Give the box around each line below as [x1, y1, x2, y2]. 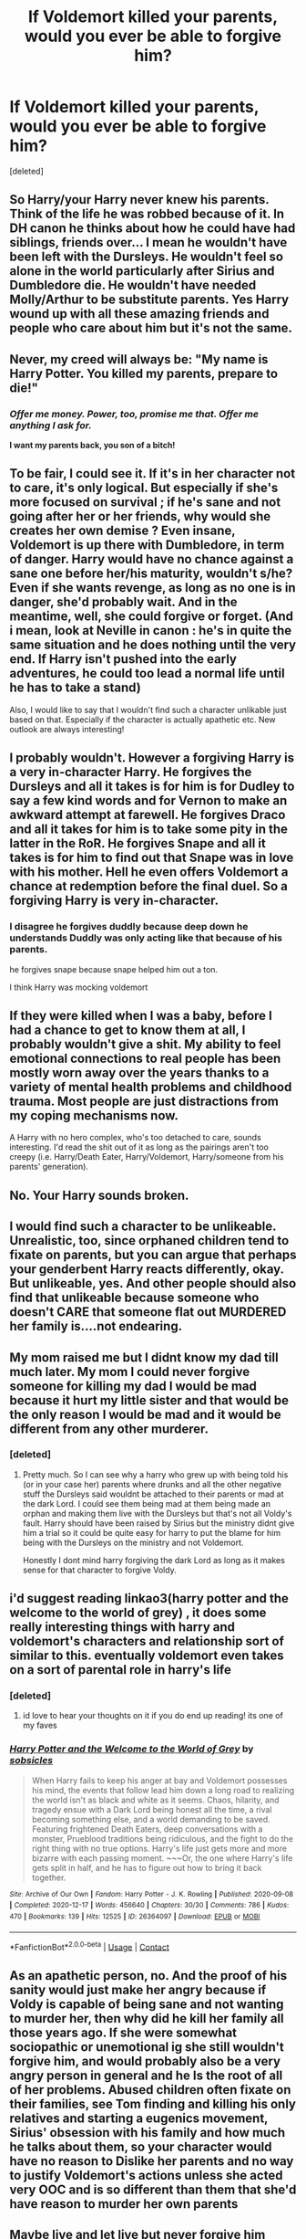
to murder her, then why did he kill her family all [9, 2011, 284, 2026]
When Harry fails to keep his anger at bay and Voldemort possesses [31, 1774, 288, 1786]
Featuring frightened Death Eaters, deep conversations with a [31, 1824, 263, 1834]
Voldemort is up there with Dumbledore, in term [9, 537, 285, 553]
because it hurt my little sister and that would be [9, 1393, 290, 1408]
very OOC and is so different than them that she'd [9, 2181, 297, 2197]
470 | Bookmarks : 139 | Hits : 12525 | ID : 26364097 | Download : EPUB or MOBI [9, 1912, 260, 1921]
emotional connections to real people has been [9, 1050, 281, 1066]
